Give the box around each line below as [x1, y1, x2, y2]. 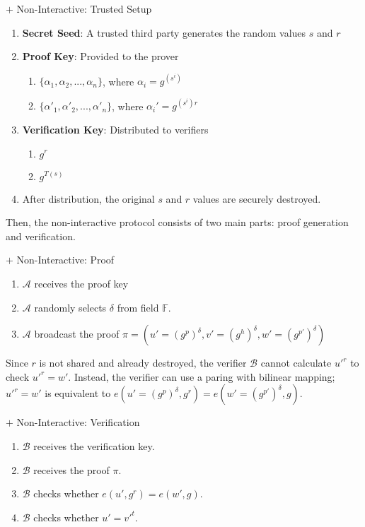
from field [117, 300, 159, 314]
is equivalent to [45, 386, 111, 401]
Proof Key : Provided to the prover [22, 49, 179, 64]
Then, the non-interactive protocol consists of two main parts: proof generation [6, 215, 349, 230]
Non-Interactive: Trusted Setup [16, 1, 152, 16]
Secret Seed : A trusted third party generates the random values [22, 25, 306, 40]
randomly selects [34, 300, 107, 314]
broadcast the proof [34, 326, 120, 341]
